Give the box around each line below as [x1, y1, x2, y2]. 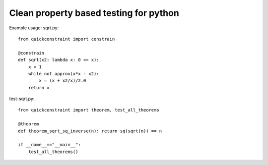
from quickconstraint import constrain [18, 36, 115, 42]
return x [28, 85, 50, 90]
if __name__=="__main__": [18, 142, 81, 148]
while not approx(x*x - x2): [28, 71, 99, 76]
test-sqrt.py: [9, 96, 35, 102]
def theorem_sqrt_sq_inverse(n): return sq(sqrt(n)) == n [18, 128, 162, 134]
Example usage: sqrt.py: [9, 25, 59, 31]
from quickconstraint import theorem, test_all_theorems [18, 107, 160, 113]
